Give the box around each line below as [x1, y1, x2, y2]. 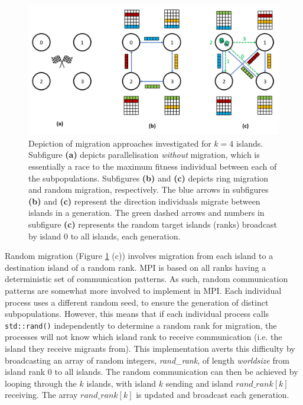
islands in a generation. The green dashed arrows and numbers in [28, 206, 265, 219]
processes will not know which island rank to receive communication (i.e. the [5, 331, 282, 343]
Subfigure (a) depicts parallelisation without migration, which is [28, 148, 260, 161]
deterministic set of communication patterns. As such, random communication [5, 273, 288, 285]
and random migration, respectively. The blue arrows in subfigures [28, 183, 269, 196]
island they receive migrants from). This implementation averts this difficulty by [5, 342, 295, 355]
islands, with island [86, 377, 157, 389]
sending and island [165, 377, 233, 389]
